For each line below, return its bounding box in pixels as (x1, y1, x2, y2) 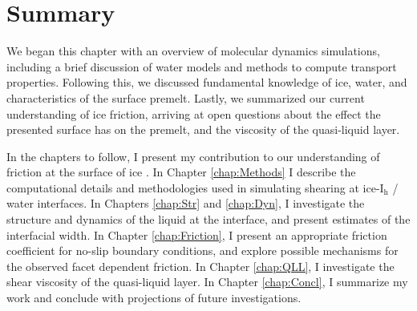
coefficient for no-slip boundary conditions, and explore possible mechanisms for (6, 242, 399, 259)
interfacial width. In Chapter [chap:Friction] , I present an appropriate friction (6, 226, 387, 243)
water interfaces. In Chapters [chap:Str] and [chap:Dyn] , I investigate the (6, 195, 365, 212)
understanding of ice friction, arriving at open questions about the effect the (6, 105, 381, 122)
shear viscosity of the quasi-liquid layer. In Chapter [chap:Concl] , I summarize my (6, 273, 408, 290)
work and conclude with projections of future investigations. (6, 289, 302, 306)
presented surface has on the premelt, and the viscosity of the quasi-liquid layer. (6, 121, 400, 138)
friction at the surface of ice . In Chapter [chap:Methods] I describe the (6, 164, 356, 180)
